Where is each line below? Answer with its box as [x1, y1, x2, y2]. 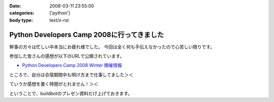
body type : [9, 17, 33, 23]
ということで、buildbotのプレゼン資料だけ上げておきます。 [9, 90, 132, 96]
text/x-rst [49, 17, 69, 23]
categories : [9, 10, 35, 16]
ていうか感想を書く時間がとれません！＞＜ [9, 81, 98, 87]
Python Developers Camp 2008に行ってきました [9, 30, 164, 39]
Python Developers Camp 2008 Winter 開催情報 [22, 62, 122, 69]
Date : [9, 3, 21, 9]
